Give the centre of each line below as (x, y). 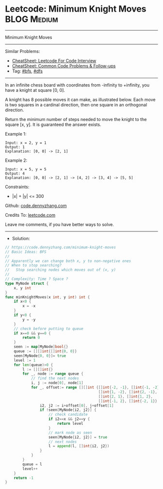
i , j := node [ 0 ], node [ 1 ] (57, 383)
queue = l (32, 464)
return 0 (31, 338)
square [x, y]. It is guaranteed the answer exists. (53, 124)
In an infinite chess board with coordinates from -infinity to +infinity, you (77, 85)
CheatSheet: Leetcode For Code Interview (54, 61)
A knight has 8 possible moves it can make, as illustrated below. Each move (80, 99)
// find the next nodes (55, 378)
